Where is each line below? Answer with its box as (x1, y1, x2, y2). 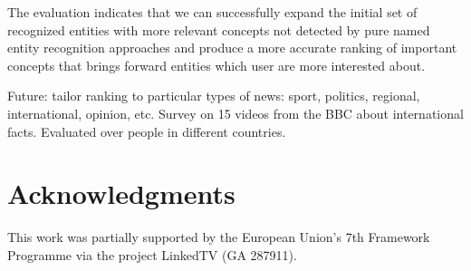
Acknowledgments (7, 175, 235, 212)
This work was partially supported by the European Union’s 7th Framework (7, 227, 430, 247)
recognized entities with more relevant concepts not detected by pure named (7, 20, 430, 39)
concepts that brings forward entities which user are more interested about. (7, 55, 426, 74)
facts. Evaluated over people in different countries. (7, 121, 286, 140)
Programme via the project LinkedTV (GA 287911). (7, 245, 297, 264)
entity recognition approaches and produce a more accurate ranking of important (7, 38, 457, 57)
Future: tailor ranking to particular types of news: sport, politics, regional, (7, 86, 420, 105)
